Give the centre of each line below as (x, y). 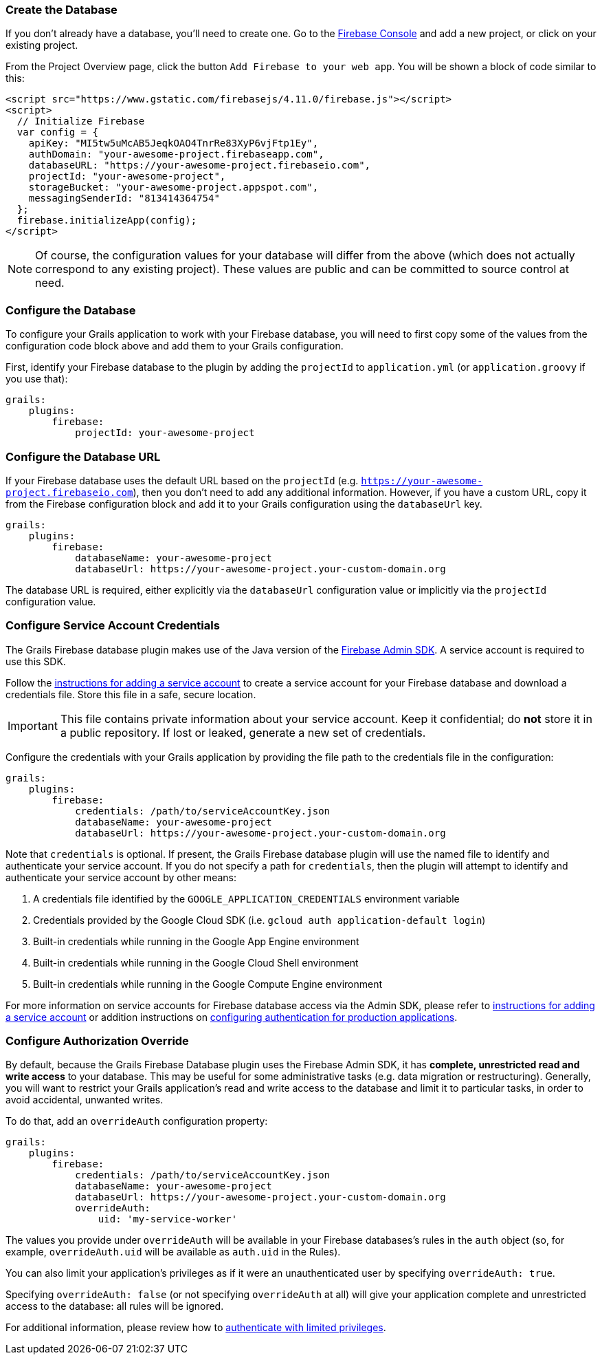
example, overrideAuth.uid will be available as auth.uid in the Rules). (173, 1252)
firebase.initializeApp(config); (107, 220)
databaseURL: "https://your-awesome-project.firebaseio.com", (200, 165)
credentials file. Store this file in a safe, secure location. (131, 694)
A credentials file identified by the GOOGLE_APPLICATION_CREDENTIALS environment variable (246, 898)
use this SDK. (36, 661)
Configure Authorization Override (97, 1041)
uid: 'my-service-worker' (168, 1219)
